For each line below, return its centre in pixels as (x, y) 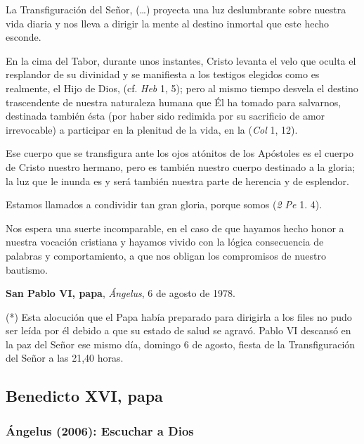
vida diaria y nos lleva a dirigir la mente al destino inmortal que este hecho (168, 23)
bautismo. (27, 269)
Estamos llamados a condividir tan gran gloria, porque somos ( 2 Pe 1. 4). (164, 204)
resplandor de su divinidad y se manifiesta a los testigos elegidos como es (163, 74)
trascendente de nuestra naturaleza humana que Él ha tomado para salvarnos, (174, 102)
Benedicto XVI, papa (84, 396)
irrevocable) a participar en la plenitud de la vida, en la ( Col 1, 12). (152, 129)
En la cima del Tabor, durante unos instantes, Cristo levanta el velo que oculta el (181, 60)
